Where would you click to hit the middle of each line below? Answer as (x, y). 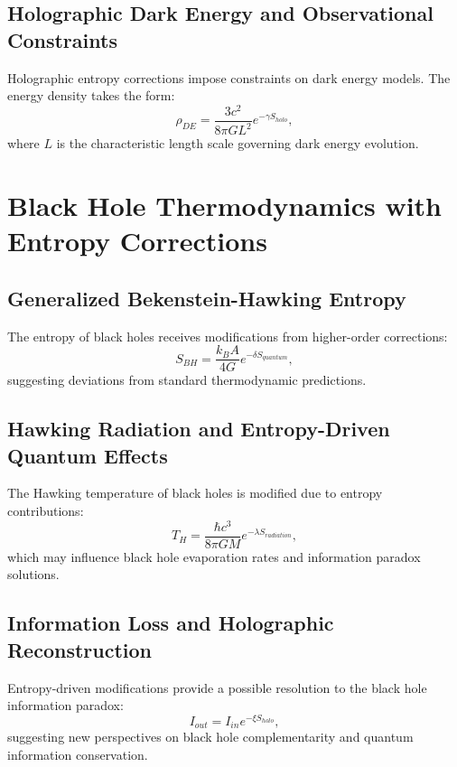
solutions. (33, 574)
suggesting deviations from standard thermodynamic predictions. (187, 380)
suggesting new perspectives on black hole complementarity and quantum (210, 737)
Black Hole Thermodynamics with (225, 206)
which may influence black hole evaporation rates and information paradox (214, 556)
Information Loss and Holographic (171, 623)
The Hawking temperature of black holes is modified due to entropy (195, 493)
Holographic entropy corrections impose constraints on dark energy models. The (229, 77)
